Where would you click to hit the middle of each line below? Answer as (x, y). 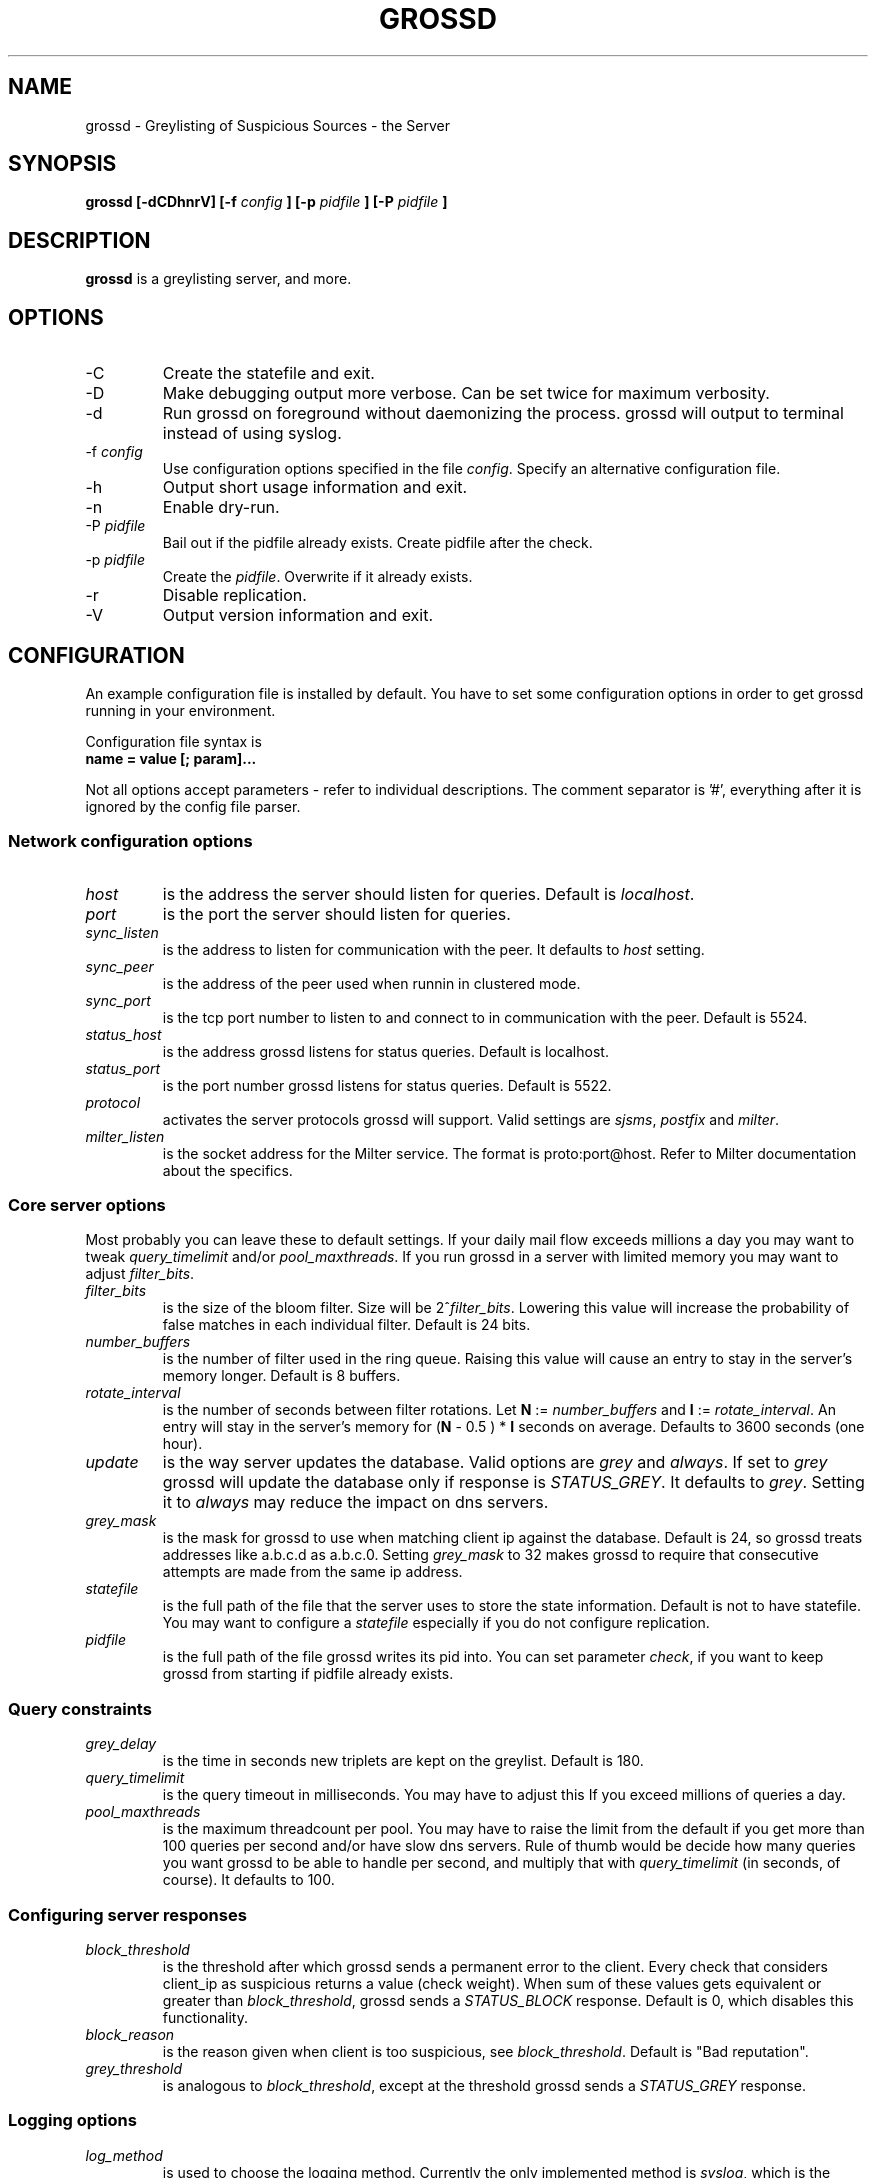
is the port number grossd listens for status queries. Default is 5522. (387, 1085)
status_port (123, 1068)
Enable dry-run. (221, 507)
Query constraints (80, 1708)
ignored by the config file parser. (193, 806)
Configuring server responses (127, 1914)
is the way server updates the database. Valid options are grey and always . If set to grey (495, 1462)
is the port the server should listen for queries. (336, 913)
